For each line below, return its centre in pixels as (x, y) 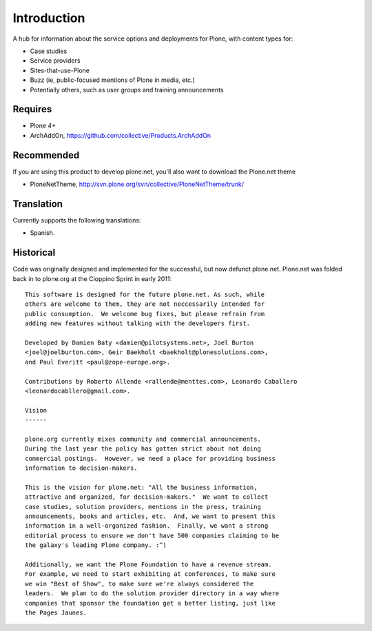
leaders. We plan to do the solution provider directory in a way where (152, 593)
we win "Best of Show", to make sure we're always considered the (139, 583)
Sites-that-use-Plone (60, 70)
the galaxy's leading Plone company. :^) (96, 545)
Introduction (49, 18)
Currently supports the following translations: (77, 220)
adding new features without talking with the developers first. (138, 323)
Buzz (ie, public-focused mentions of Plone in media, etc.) (113, 80)
